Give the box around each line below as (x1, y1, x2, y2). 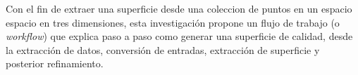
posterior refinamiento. (6, 56, 104, 71)
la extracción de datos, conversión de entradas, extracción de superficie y (6, 42, 320, 57)
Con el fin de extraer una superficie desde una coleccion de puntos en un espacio (6, 1, 352, 15)
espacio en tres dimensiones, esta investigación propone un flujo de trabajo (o (6, 15, 340, 29)
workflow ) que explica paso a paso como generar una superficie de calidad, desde (6, 29, 353, 43)
